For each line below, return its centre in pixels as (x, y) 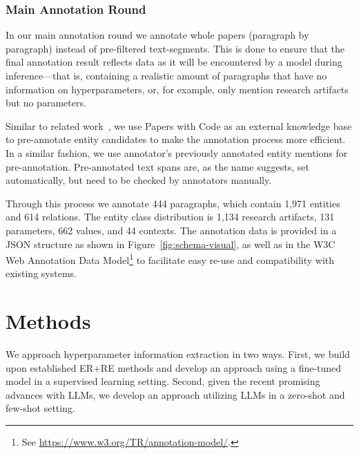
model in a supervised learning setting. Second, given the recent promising (163, 381)
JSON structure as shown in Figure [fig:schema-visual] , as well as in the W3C (171, 244)
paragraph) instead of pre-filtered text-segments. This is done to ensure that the (175, 48)
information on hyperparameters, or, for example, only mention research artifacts (177, 89)
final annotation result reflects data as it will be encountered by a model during (174, 62)
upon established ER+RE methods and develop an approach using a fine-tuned (174, 367)
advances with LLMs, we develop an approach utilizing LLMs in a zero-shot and (175, 394)
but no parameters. (46, 103)
